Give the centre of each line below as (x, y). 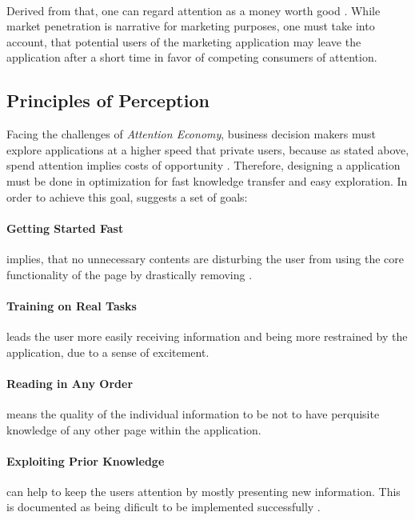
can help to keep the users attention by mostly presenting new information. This (204, 491)
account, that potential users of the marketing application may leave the (184, 41)
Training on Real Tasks (72, 305)
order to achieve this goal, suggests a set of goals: (127, 196)
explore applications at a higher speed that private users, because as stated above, (208, 149)
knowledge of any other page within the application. (134, 429)
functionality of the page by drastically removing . (130, 274)
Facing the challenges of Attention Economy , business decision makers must (192, 134)
